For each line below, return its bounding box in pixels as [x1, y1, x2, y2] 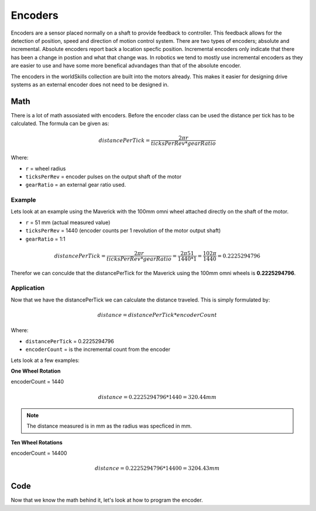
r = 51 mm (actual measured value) [25, 219, 111, 226]
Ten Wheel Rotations [11, 439, 63, 446]
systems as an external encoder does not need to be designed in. [11, 81, 169, 88]
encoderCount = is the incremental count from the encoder [25, 346, 171, 353]
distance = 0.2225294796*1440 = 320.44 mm [98, 394, 217, 400]
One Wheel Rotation [11, 367, 61, 374]
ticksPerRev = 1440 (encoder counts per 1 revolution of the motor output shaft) [25, 227, 221, 234]
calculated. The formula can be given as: [11, 120, 109, 127]
